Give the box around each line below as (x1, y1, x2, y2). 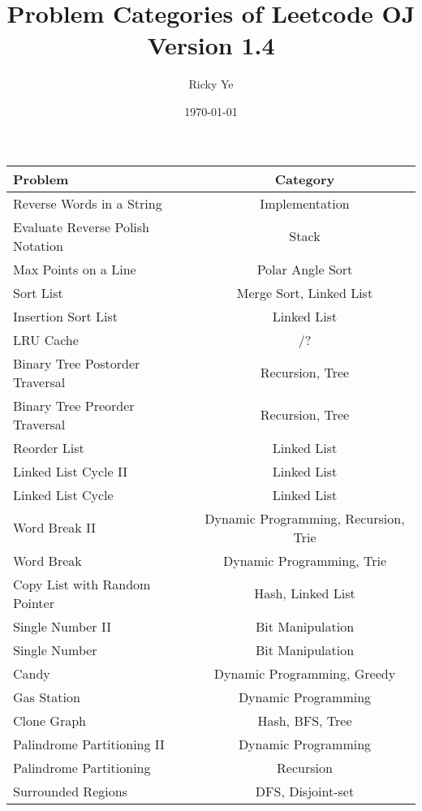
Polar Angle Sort (256, 259, 353, 278)
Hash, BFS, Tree (257, 710, 352, 730)
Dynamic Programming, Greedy (213, 663, 396, 683)
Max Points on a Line (13, 259, 136, 278)
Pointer (13, 593, 54, 612)
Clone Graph (13, 710, 86, 730)
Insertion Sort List (13, 306, 118, 326)
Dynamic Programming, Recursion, (205, 508, 405, 528)
